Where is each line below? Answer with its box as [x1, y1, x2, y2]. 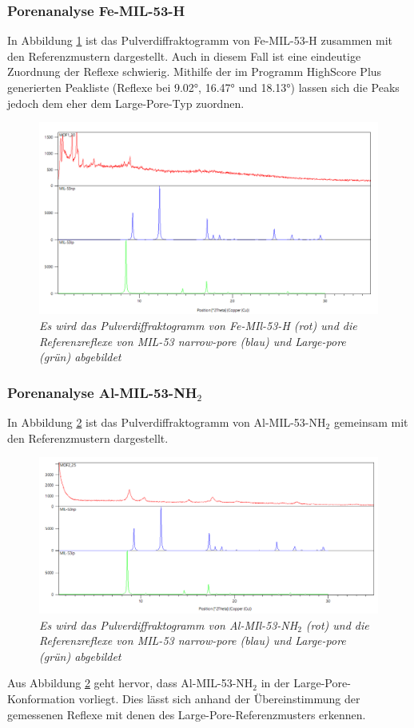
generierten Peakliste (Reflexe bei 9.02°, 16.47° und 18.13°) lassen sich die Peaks [7, 79, 400, 95]
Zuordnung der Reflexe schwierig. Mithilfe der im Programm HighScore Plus [7, 63, 382, 80]
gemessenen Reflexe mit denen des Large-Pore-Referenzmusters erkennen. [7, 706, 366, 722]
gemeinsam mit [333, 413, 408, 430]
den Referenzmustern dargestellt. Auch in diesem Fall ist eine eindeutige [7, 47, 361, 64]
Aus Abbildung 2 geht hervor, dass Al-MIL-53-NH [7, 674, 253, 691]
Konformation [7, 690, 75, 706]
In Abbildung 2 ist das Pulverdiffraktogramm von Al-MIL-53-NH [7, 413, 326, 430]
